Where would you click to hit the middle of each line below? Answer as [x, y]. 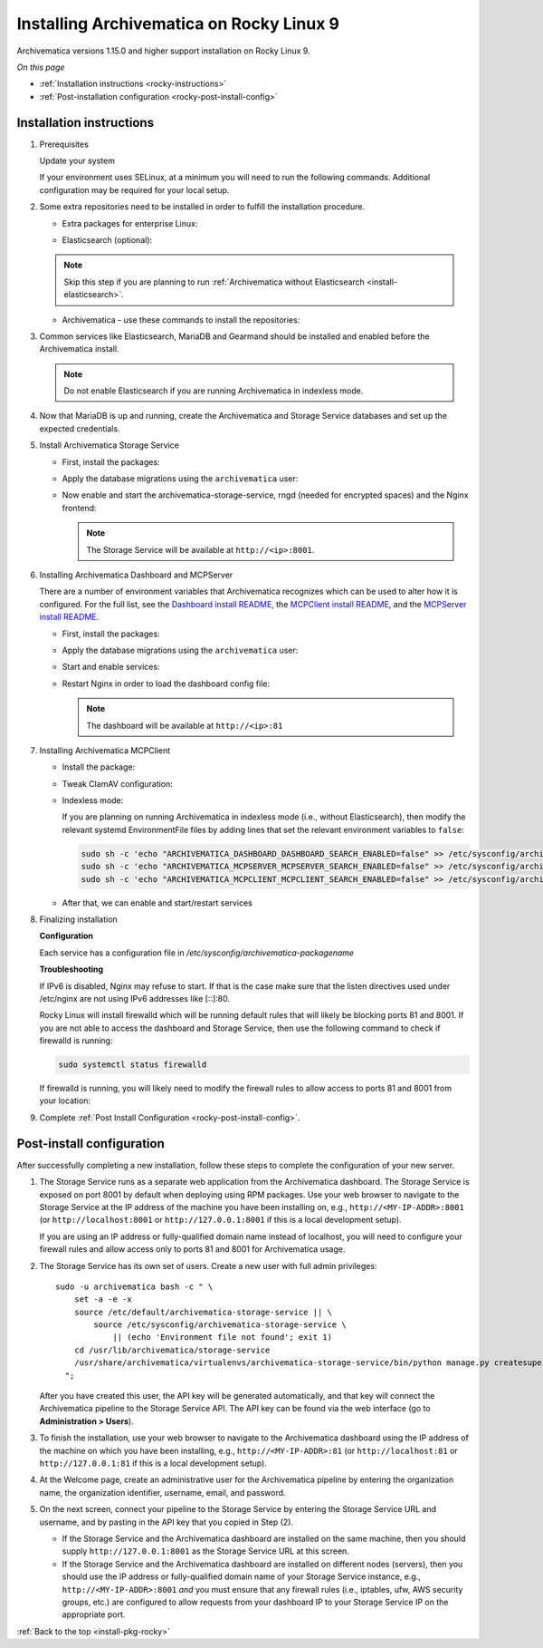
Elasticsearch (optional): [107, 239]
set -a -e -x [103, 1299]
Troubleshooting [71, 969]
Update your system [77, 161]
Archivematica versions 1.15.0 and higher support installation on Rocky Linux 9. [164, 51]
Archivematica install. [79, 349]
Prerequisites [64, 144]
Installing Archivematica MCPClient [105, 750]
